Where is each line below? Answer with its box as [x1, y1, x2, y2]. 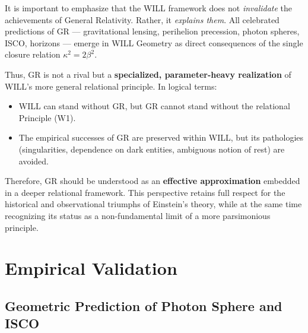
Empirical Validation [5, 256, 177, 280]
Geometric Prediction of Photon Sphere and [5, 296, 282, 315]
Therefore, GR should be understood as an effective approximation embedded [5, 175, 300, 187]
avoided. [18, 154, 49, 167]
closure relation [5, 48, 61, 61]
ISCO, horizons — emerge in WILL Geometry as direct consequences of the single [5, 36, 303, 49]
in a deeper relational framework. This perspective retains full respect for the [5, 186, 285, 198]
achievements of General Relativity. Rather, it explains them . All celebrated [5, 13, 280, 26]
